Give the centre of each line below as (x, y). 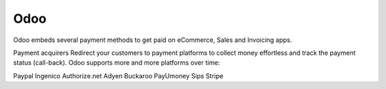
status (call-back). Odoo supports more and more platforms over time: (117, 63)
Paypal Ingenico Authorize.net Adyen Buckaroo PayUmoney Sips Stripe (118, 75)
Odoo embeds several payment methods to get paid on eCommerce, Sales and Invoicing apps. (153, 40)
